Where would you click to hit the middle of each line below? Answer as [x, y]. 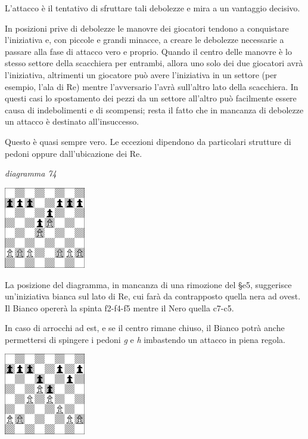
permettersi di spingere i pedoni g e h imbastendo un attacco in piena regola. [145, 339]
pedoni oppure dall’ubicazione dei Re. [74, 153]
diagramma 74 [31, 173]
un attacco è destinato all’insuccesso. [72, 121]
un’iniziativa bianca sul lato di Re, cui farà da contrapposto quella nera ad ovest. [153, 296]
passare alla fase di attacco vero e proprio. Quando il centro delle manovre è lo [148, 51]
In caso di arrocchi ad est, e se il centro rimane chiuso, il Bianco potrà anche [145, 328]
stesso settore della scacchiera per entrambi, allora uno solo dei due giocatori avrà [154, 63]
